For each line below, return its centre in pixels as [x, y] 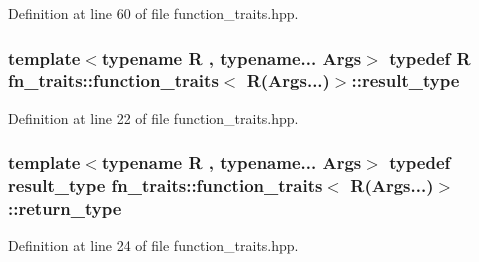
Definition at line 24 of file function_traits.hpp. [153, 245]
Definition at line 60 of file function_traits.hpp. [153, 13]
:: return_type [65, 208]
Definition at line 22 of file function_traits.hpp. [153, 117]
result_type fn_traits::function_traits [165, 185]
